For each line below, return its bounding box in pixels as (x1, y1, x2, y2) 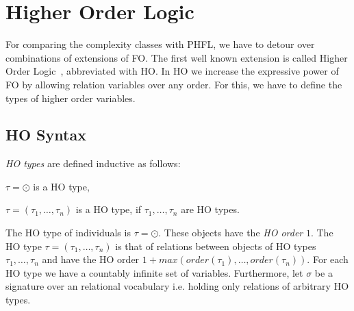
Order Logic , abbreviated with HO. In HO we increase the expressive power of (5, 64, 339, 78)
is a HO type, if (75, 202, 142, 216)
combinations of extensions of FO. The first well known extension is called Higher (5, 50, 348, 64)
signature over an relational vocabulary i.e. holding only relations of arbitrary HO (5, 279, 349, 293)
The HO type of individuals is (5, 225, 131, 240)
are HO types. (181, 202, 240, 216)
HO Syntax (5, 124, 86, 145)
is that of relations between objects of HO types (115, 238, 316, 253)
